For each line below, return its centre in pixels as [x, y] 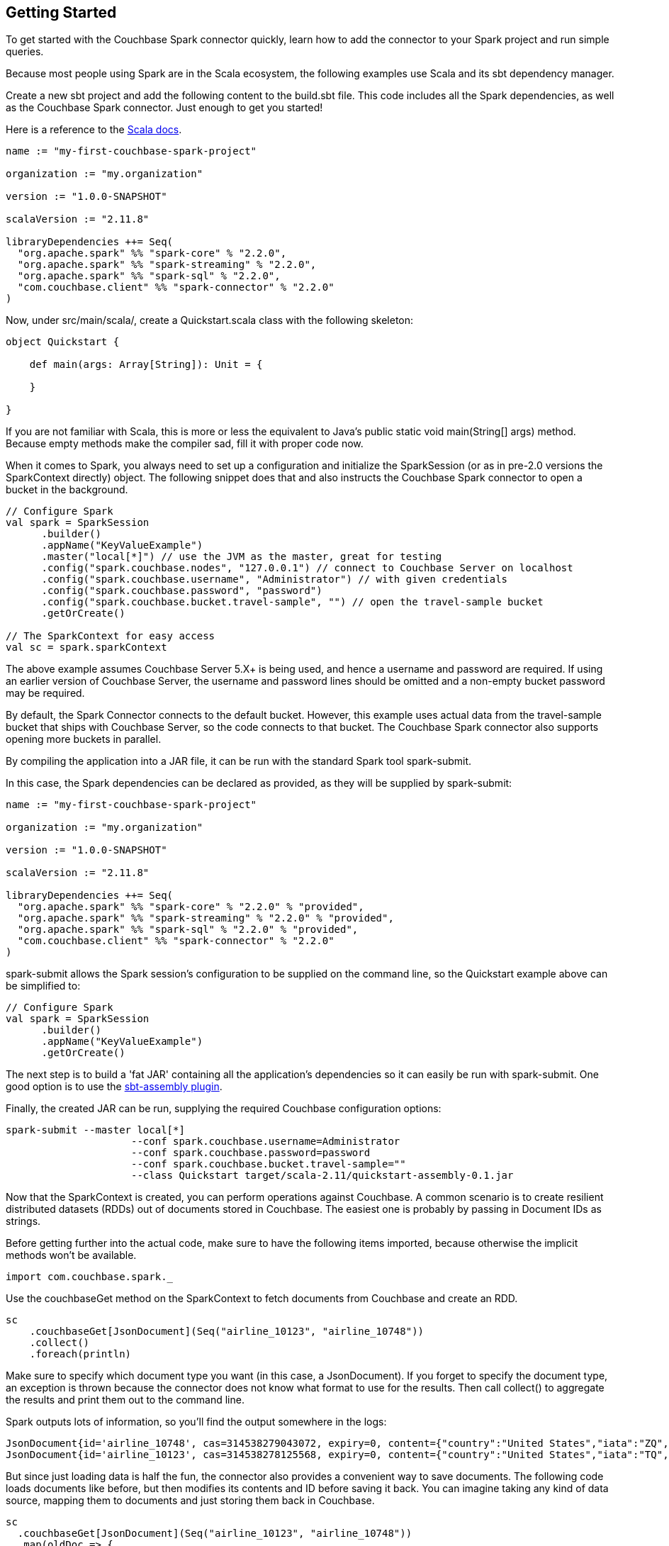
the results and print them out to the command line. [125, 1400]
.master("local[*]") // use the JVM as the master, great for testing [242, 557]
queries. [25, 52]
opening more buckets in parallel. [84, 739]
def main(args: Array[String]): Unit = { [146, 365]
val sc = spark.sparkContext [86, 648]
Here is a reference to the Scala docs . [94, 130]
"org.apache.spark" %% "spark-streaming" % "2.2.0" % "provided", [206, 918]
